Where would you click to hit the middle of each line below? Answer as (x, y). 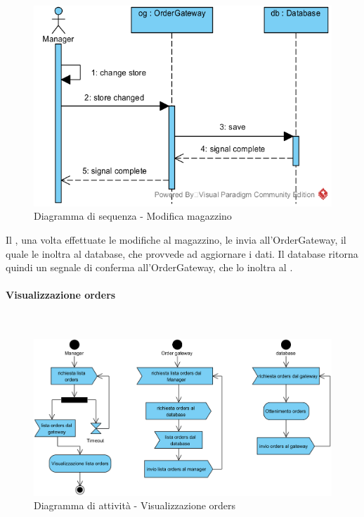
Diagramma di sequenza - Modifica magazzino (133, 216)
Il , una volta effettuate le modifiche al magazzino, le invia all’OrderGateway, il (176, 239)
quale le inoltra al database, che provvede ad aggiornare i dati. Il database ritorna (182, 253)
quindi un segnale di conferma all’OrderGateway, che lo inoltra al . (149, 267)
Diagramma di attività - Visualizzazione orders (135, 505)
